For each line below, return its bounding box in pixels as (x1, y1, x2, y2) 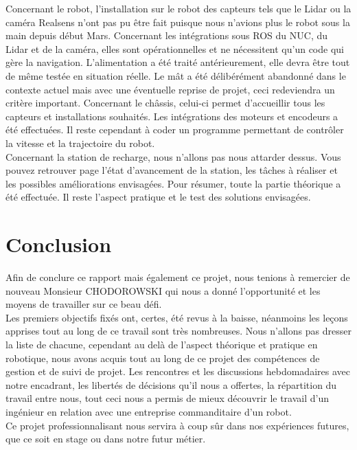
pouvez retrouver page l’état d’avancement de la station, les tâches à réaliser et (5, 163, 338, 177)
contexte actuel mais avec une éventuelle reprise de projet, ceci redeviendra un (5, 82, 335, 96)
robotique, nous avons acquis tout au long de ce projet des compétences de (5, 350, 320, 365)
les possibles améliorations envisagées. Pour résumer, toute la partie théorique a (5, 176, 341, 190)
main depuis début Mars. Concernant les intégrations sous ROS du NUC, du (5, 28, 328, 43)
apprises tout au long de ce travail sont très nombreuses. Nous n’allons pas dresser (5, 324, 352, 338)
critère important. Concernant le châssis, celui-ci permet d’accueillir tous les (5, 95, 325, 110)
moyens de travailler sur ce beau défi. (5, 297, 162, 311)
